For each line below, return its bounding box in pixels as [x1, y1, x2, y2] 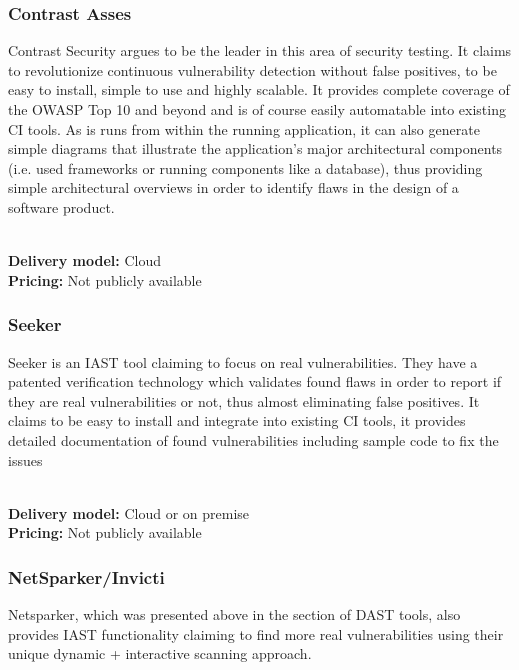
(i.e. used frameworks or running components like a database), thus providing [8, 157, 483, 178]
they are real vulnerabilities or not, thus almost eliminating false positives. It [8, 390, 480, 411]
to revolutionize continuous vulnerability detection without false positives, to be [8, 59, 497, 80]
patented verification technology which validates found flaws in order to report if [8, 371, 502, 392]
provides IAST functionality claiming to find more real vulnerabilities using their [8, 623, 504, 644]
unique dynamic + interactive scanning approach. [8, 643, 312, 664]
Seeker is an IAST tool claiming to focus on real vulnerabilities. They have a [8, 351, 478, 372]
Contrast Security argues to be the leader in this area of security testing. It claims [8, 40, 512, 61]
